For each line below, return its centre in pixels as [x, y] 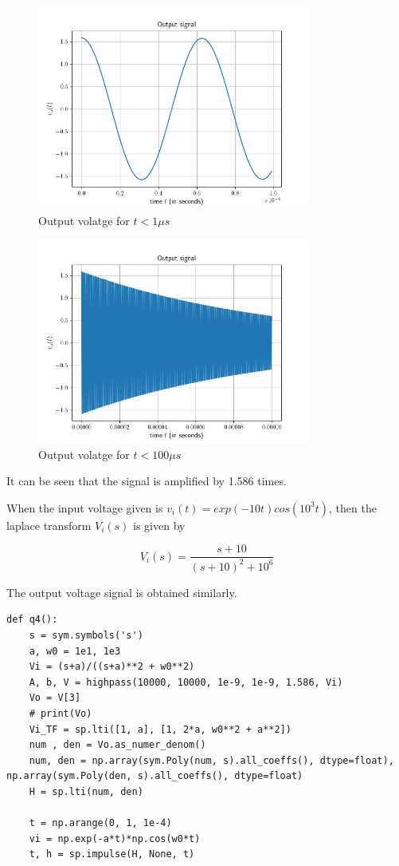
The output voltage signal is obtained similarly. [122, 592]
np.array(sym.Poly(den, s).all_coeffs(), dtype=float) [155, 776]
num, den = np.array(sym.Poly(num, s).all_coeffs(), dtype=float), [211, 760]
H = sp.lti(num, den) [86, 791]
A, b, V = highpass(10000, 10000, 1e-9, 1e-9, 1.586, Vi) [186, 682]
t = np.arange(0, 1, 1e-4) [100, 823]
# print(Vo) [61, 713]
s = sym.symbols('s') [86, 635]
